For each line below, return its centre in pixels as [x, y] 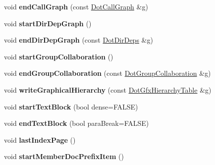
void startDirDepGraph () [48, 23]
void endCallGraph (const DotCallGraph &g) [76, 6]
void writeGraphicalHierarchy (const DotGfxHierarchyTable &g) [108, 89]
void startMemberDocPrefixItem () [64, 156]
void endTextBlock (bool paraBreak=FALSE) [77, 123]
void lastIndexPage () [40, 139]
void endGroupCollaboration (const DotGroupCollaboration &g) [107, 73]
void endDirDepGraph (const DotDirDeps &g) [79, 40]
